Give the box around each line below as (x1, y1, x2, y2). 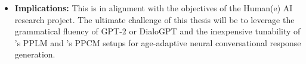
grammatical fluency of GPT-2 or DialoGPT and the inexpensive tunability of (14, 25, 301, 37)
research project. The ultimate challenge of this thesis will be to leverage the (14, 13, 295, 25)
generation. (14, 48, 55, 60)
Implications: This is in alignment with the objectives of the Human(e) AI (14, 2, 293, 14)
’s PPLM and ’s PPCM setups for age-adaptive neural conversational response (14, 36, 301, 49)
